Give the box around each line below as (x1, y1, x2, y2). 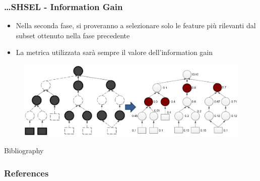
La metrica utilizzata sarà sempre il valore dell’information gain (16, 47, 213, 57)
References (4, 166, 49, 179)
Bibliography (4, 145, 44, 156)
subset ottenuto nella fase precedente (16, 30, 130, 40)
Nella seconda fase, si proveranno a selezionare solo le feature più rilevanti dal (16, 20, 256, 31)
